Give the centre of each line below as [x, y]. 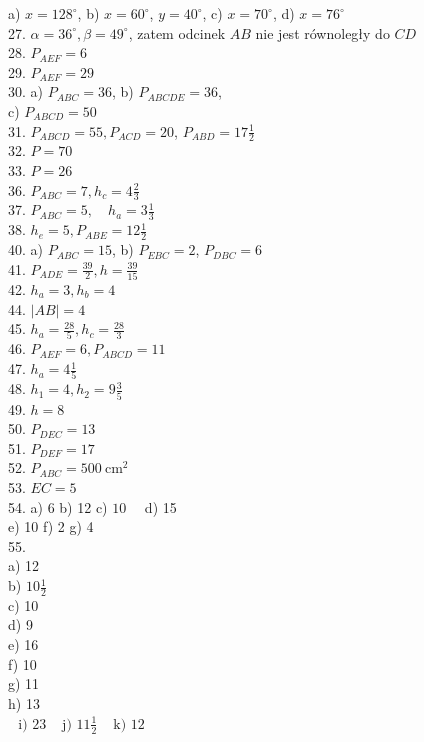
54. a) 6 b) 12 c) [58, 506]
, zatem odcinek [177, 32]
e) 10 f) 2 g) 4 [51, 526]
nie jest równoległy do [322, 32]
